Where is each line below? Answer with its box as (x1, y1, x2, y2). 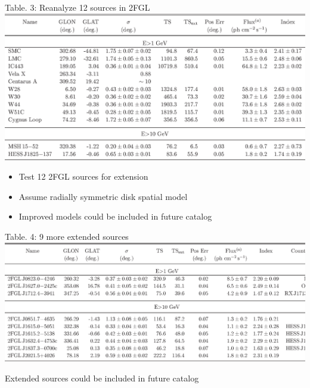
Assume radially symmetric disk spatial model (18, 190, 188, 202)
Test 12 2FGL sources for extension (18, 170, 148, 183)
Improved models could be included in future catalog (18, 210, 212, 223)
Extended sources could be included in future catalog (5, 371, 199, 384)
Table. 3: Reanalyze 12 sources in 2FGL (5, 1, 150, 13)
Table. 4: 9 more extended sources (5, 230, 129, 243)
